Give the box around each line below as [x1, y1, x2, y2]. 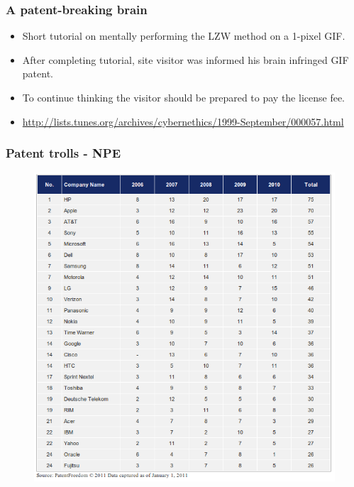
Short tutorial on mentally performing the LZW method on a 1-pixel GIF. [22, 28, 345, 43]
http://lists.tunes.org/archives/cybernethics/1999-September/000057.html [22, 114, 344, 128]
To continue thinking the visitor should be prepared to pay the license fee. [22, 90, 345, 104]
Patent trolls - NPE [6, 144, 121, 162]
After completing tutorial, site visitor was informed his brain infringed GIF [22, 52, 349, 67]
